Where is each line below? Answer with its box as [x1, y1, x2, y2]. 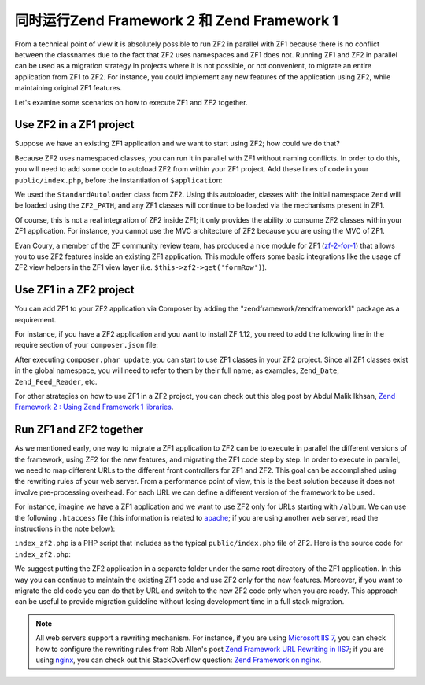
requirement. [14, 315, 57, 324]
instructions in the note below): [14, 524, 116, 533]
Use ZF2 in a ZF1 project [14, 118, 135, 131]
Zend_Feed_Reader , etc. [14, 377, 98, 386]
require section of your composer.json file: [14, 341, 159, 350]
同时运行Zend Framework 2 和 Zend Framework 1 [14, 12, 338, 29]
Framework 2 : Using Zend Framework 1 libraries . [14, 402, 174, 412]
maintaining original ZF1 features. [14, 83, 122, 93]
